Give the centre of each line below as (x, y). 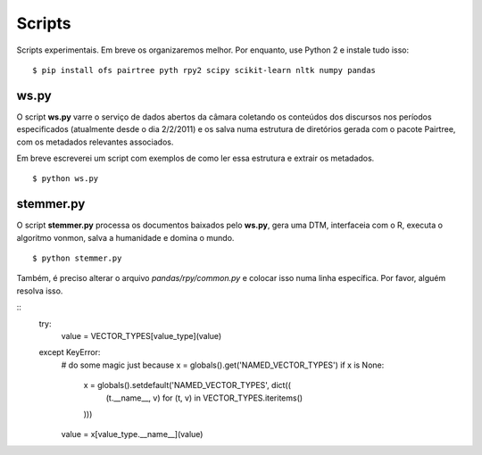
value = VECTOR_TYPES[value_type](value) (141, 336)
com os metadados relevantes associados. (95, 142)
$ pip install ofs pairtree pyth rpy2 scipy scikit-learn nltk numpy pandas (204, 70)
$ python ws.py (66, 179)
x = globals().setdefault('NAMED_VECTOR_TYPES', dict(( (187, 385)
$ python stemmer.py (77, 258)
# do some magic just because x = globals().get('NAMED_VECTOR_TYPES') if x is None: (223, 365)
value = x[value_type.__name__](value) (132, 434)
